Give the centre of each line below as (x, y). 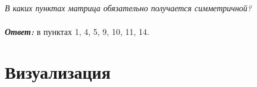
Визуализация (58, 72)
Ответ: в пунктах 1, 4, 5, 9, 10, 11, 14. (77, 31)
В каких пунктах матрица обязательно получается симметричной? (128, 8)
